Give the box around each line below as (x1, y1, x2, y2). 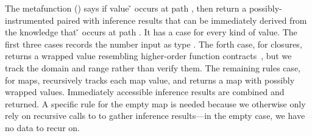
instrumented (5, 13, 54, 26)
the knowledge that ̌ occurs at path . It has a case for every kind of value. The (5, 26, 297, 38)
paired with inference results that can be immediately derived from (57, 13, 307, 26)
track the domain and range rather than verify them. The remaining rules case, (5, 61, 300, 74)
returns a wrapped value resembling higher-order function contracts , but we (5, 49, 292, 62)
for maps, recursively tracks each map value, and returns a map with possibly (5, 73, 295, 86)
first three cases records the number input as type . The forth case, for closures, (5, 37, 302, 50)
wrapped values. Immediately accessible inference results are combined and (5, 85, 285, 98)
